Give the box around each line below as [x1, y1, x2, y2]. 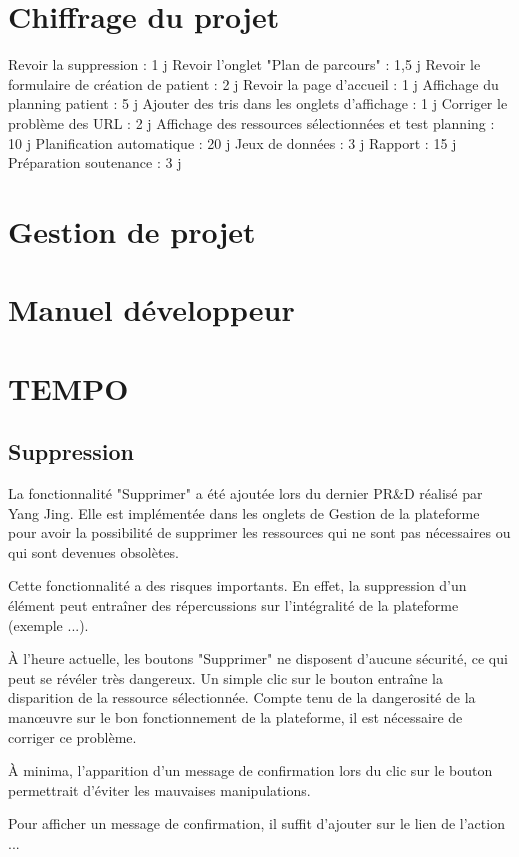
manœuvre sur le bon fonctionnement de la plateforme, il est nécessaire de [8, 706, 463, 727]
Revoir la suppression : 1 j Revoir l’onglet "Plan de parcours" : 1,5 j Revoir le [8, 54, 481, 75]
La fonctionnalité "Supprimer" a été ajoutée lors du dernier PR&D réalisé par [8, 483, 483, 504]
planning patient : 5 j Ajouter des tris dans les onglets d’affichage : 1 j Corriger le [8, 93, 508, 114]
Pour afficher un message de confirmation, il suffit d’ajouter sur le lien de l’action [8, 813, 505, 834]
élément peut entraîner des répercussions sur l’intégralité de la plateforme [8, 594, 459, 615]
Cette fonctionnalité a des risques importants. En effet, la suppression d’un [8, 575, 467, 596]
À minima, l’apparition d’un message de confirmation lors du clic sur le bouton [8, 760, 493, 781]
